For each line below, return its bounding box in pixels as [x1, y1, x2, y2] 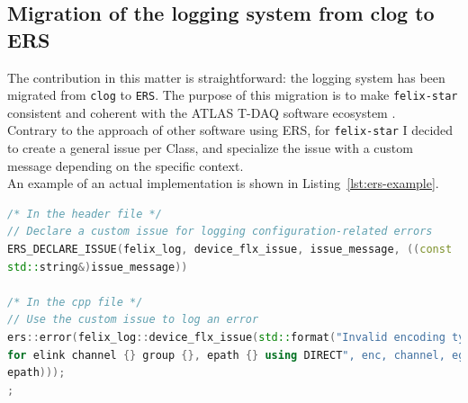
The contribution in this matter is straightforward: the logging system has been [7, 67, 445, 86]
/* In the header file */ [7, 207, 162, 220]
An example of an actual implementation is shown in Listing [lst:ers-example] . [7, 174, 439, 193]
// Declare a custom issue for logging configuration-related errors [7, 225, 433, 238]
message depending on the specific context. [7, 156, 244, 175]
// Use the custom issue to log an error [7, 313, 259, 327]
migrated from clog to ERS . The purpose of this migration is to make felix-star [7, 85, 458, 104]
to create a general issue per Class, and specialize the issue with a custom [7, 139, 413, 157]
